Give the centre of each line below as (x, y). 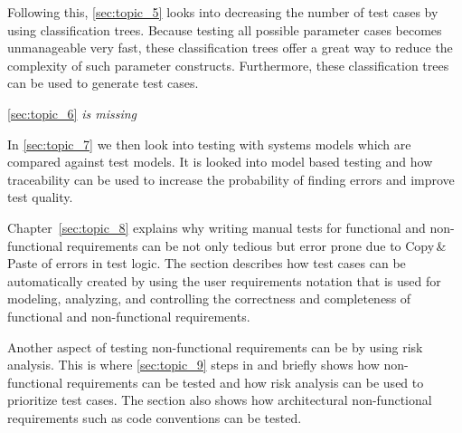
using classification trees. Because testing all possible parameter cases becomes (225, 29)
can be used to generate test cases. (103, 83)
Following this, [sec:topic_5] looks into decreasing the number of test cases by (223, 12)
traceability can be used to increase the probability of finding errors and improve (231, 179)
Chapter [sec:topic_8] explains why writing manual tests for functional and (217, 227)
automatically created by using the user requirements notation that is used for (224, 280)
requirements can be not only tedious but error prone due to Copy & (256, 245)
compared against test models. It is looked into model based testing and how (220, 162)
